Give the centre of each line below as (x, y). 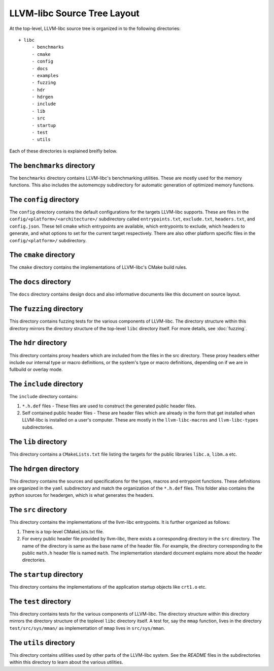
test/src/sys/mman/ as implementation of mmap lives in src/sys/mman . (87, 628)
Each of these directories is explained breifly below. (63, 151)
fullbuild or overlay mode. (36, 370)
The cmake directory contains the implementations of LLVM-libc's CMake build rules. (98, 267)
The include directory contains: (44, 397)
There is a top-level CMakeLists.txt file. (63, 531)
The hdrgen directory (44, 469)
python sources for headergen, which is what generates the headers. (82, 495)
